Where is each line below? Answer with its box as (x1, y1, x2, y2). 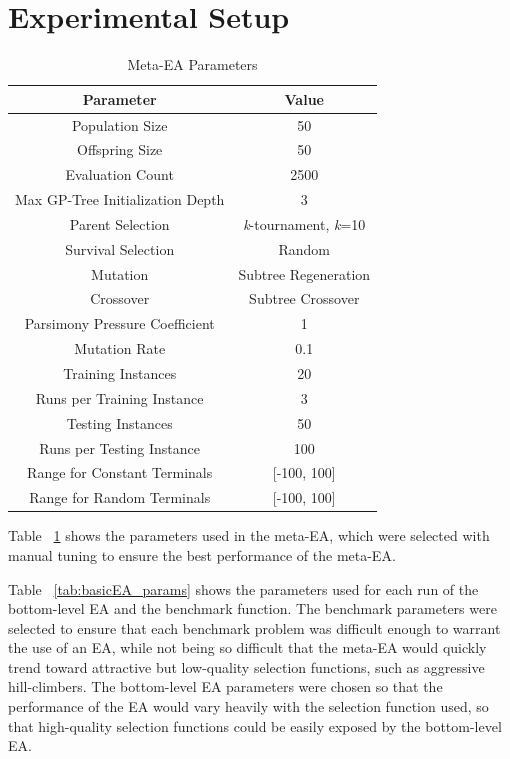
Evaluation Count (65, 164, 174, 185)
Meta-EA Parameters (127, 54, 258, 75)
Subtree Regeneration (238, 263, 371, 284)
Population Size (71, 114, 168, 135)
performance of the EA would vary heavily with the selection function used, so (8, 696, 489, 717)
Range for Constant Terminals (27, 462, 213, 483)
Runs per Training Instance (35, 387, 204, 408)
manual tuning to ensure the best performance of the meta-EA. (8, 544, 396, 565)
